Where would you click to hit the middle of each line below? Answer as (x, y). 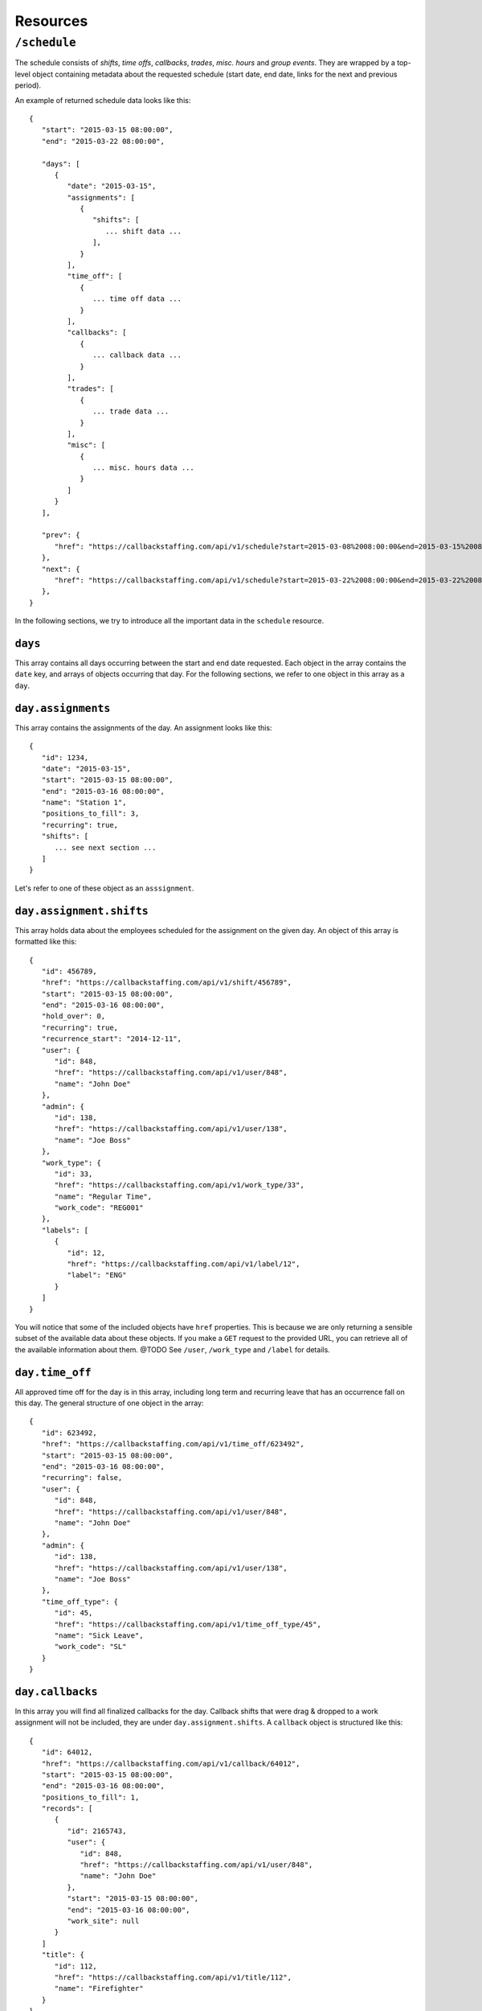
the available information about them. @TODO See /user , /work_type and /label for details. (173, 1349)
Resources (51, 21)
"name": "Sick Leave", (99, 1635)
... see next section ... (105, 847)
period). (28, 85)
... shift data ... (143, 231)
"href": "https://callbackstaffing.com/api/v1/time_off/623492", (173, 1444)
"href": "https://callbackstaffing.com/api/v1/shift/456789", (167, 983)
